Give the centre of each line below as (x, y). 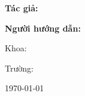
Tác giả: (22, 8)
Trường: (19, 68)
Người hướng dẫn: (43, 28)
